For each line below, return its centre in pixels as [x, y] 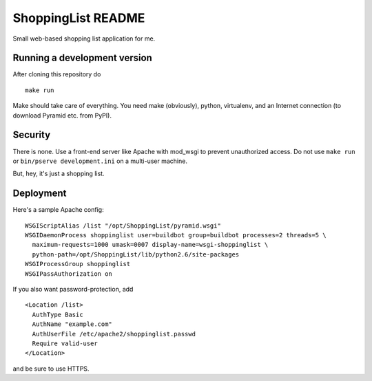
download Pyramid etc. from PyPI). [62, 115]
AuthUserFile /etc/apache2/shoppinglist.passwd [114, 334]
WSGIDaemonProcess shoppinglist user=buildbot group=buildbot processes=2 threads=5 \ [176, 235]
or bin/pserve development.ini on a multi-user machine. [100, 161]
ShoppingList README [79, 18]
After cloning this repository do [57, 74]
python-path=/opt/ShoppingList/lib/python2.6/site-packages [136, 254]
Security [32, 135]
